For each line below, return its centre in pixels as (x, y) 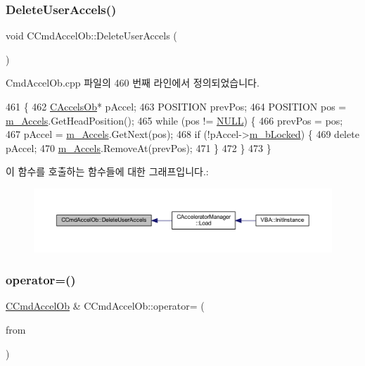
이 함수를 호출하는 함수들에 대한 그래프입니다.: (107, 171)
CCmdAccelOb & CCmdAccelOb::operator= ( (105, 306)
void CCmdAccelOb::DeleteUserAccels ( (91, 36)
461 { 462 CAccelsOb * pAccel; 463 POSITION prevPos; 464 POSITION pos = (176, 106)
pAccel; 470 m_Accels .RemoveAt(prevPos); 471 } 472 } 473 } (139, 147)
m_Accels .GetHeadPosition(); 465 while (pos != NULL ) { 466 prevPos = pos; (174, 120)
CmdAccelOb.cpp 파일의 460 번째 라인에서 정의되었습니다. (133, 83)
